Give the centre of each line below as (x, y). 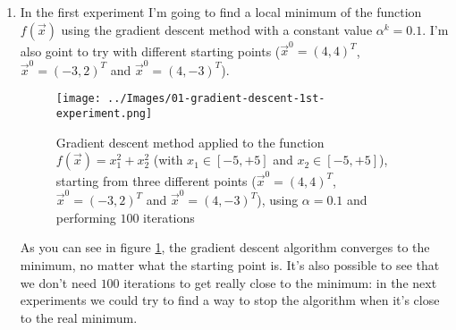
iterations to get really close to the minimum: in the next (280, 282)
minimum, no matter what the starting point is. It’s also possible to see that (230, 264)
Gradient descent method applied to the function (190, 142)
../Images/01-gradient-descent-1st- (216, 99)
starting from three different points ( (156, 180)
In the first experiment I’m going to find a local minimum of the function (221, 12)
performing (86, 217)
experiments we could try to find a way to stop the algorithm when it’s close (230, 300)
